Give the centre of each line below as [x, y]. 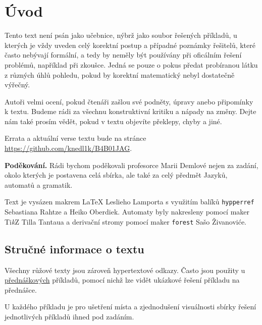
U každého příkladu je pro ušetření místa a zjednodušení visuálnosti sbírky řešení [130, 307]
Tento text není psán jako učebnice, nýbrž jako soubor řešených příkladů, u [121, 35]
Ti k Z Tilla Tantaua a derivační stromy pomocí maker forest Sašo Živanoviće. [125, 221]
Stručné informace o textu [74, 249]
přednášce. [21, 289]
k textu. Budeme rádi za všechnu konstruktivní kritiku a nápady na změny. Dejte [130, 111]
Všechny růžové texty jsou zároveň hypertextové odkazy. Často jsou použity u [125, 270]
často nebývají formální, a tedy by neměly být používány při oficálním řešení [123, 55]
